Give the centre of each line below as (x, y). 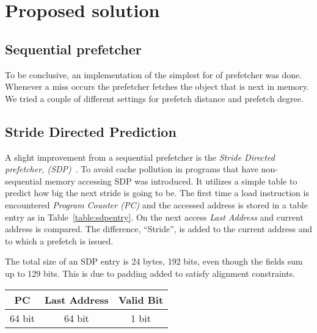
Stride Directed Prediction (91, 131)
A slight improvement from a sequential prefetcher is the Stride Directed (140, 157)
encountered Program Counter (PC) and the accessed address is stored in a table (156, 204)
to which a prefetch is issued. (59, 240)
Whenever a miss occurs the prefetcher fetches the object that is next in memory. (157, 86)
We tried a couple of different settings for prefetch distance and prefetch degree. (154, 98)
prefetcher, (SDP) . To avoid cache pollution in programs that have (132, 169)
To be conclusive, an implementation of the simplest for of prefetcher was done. (154, 74)
